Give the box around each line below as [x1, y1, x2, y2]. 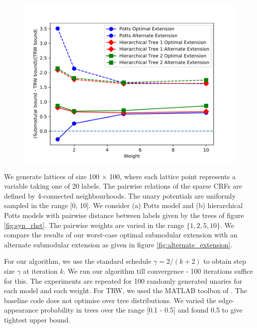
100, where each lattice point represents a [109, 171, 236, 181]
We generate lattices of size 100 [4, 171, 99, 181]
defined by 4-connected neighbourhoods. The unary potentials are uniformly [4, 190, 236, 201]
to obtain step [203, 256, 246, 266]
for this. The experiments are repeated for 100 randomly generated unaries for [4, 275, 242, 286]
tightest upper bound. [4, 314, 71, 325]
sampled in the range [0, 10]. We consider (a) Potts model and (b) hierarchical [4, 200, 243, 211]
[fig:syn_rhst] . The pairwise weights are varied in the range [4, 219, 184, 230]
